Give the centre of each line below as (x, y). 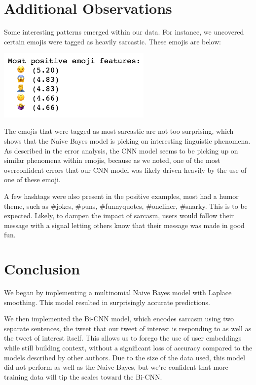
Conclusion (42, 269)
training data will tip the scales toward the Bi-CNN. (83, 376)
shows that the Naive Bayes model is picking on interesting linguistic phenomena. (127, 141)
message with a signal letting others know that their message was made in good (124, 225)
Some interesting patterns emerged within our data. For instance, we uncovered (124, 32)
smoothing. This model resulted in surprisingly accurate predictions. (107, 302)
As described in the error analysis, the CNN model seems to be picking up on (121, 150)
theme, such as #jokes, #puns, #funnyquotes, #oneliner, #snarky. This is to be (126, 206)
